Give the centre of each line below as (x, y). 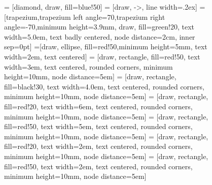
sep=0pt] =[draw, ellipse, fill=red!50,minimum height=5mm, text (106, 47)
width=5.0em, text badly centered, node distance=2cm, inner (100, 36)
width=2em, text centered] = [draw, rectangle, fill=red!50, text (102, 56)
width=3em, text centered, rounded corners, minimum (89, 66)
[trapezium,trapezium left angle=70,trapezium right (85, 17)
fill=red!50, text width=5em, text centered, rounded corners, (98, 126)
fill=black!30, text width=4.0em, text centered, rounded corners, (104, 86)
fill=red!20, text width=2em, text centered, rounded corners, (98, 146)
